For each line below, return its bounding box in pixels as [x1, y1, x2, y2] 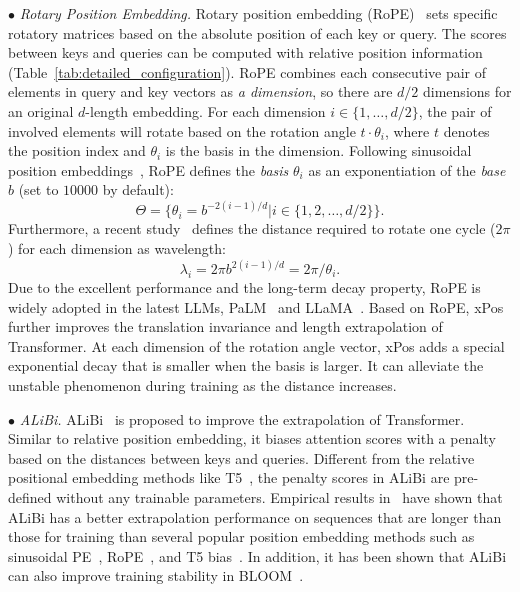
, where [384, 120, 430, 141]
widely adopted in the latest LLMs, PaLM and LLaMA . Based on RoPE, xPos [8, 296, 504, 317]
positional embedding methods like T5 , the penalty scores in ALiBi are [8, 467, 450, 488]
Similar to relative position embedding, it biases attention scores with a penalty [8, 428, 496, 449]
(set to [18, 179, 59, 200]
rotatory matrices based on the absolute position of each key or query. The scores [8, 22, 507, 43]
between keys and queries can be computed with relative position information [8, 42, 483, 63]
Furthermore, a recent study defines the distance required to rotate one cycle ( [8, 218, 496, 239]
